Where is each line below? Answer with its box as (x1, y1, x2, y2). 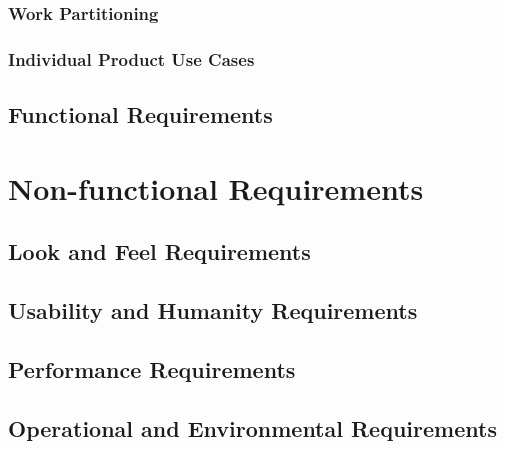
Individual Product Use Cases (8, 46, 255, 71)
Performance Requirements (8, 353, 296, 384)
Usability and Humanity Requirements (8, 295, 418, 326)
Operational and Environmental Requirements (8, 412, 497, 443)
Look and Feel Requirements (8, 236, 311, 267)
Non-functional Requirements (8, 167, 424, 208)
